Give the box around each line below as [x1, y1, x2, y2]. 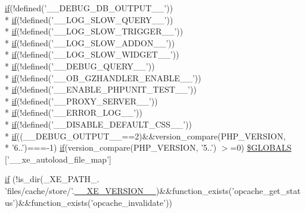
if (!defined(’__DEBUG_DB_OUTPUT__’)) [5, 2, 173, 14]
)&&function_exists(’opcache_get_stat [155, 184, 301, 196]
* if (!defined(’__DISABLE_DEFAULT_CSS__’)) [5, 117, 192, 130]
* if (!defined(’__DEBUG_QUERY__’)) [5, 59, 155, 72]
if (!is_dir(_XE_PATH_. [5, 173, 99, 185]
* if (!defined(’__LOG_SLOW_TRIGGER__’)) [5, 25, 183, 37]
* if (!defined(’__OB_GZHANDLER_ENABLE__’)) [5, 71, 201, 84]
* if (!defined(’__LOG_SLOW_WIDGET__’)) [5, 48, 179, 61]
